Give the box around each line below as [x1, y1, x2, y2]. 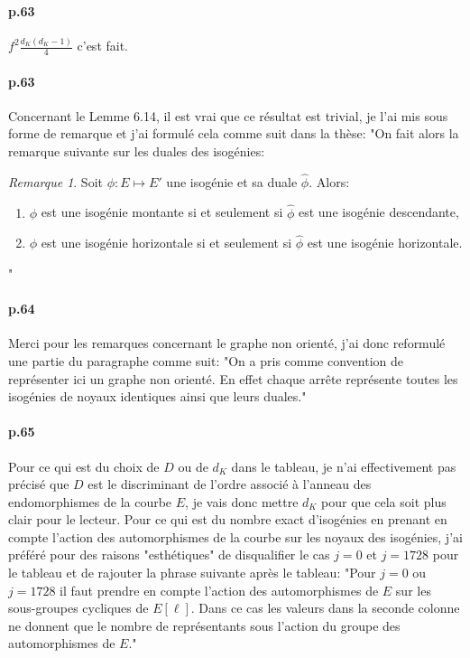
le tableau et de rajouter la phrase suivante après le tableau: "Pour [8, 563, 376, 582]
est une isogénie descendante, [298, 202, 459, 221]
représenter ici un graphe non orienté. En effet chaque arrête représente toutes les [8, 369, 458, 388]
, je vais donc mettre [185, 492, 299, 511]
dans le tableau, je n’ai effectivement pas [231, 456, 456, 475]
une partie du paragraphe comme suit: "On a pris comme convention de [8, 351, 403, 370]
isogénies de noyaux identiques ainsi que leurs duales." [8, 387, 307, 406]
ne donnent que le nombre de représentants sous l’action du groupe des [8, 616, 401, 634]
